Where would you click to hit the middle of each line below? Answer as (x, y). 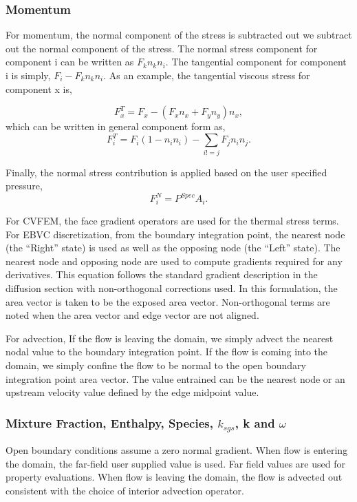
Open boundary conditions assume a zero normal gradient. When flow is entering (177, 450)
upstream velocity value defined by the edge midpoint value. (132, 392)
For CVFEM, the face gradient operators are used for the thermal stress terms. (172, 221)
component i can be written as (70, 62)
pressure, (24, 186)
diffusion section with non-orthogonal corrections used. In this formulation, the (172, 288)
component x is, (39, 88)
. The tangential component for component (256, 62)
